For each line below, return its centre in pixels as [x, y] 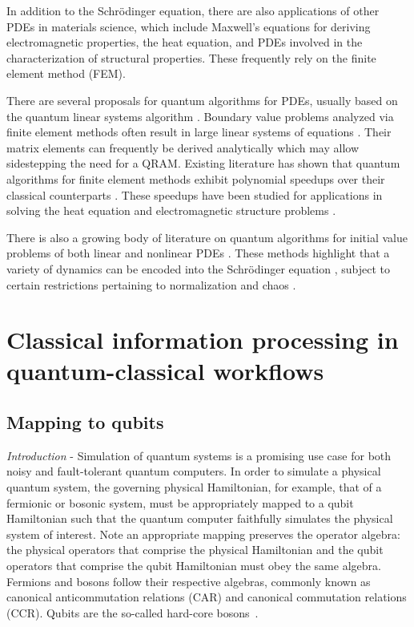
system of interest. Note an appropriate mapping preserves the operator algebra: [203, 534]
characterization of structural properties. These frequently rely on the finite [191, 57]
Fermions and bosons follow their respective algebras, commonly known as [189, 581]
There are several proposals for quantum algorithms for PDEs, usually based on [202, 100]
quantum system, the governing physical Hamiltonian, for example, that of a [194, 487]
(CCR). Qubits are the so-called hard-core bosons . [133, 612]
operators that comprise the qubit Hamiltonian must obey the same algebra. [194, 566]
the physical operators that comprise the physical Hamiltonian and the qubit [195, 550]
